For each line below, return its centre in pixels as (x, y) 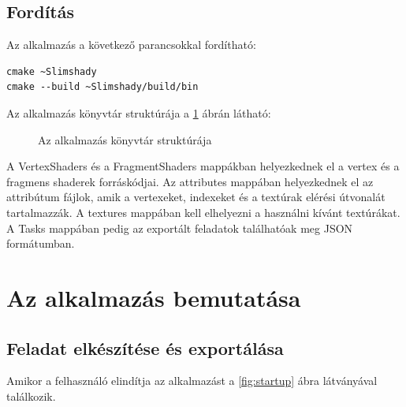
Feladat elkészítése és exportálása (145, 347)
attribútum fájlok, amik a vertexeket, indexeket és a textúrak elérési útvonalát (196, 197)
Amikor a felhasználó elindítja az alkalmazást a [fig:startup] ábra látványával (192, 381)
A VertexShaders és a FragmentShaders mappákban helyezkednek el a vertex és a (203, 166)
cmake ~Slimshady (52, 71)
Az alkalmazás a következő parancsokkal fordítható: (131, 45)
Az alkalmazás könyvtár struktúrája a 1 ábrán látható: (139, 112)
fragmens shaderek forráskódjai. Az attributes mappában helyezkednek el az (190, 181)
